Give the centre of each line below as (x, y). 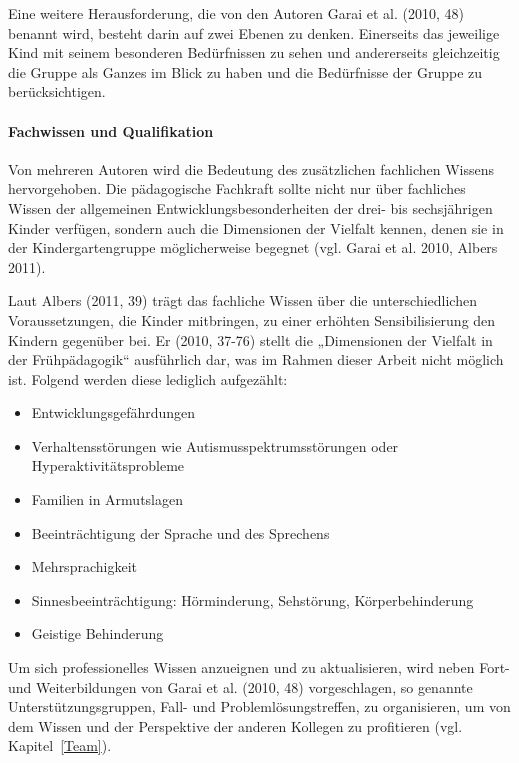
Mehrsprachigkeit (84, 566)
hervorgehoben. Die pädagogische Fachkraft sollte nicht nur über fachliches (237, 188)
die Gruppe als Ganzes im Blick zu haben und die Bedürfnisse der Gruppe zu (245, 71)
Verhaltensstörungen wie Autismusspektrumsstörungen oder (215, 445)
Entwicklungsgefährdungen (113, 412)
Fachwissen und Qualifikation (111, 130)
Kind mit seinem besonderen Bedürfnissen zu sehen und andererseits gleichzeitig (254, 52)
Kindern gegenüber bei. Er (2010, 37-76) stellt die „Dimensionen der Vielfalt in (250, 339)
